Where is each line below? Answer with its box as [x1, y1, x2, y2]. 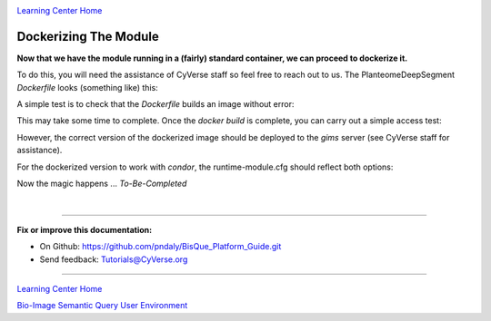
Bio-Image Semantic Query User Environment [16, 300, 188, 311]
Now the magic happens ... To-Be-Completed [16, 178, 187, 190]
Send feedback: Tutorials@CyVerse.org [39, 254, 188, 265]
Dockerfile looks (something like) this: [16, 82, 158, 92]
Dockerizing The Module [16, 28, 159, 44]
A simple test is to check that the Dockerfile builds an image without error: [16, 99, 295, 110]
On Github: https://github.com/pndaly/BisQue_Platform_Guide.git [39, 241, 282, 252]
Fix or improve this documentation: [16, 224, 153, 235]
